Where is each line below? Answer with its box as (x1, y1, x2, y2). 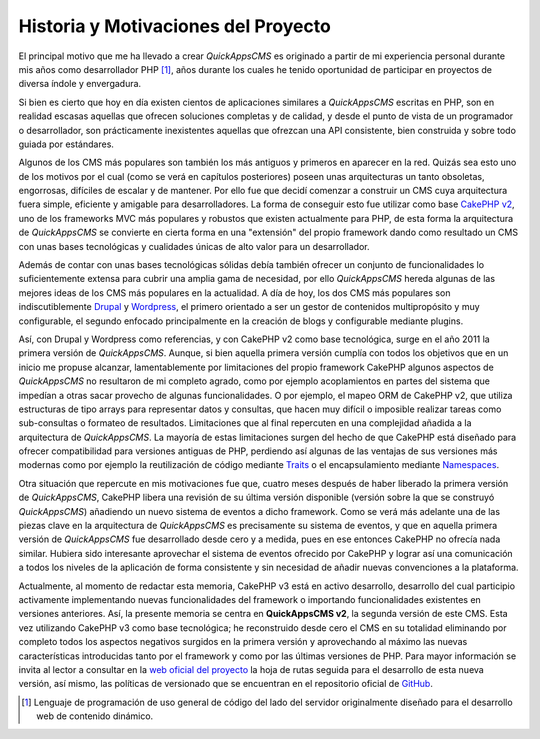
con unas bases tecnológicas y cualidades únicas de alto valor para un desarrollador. (18, 240, 370, 252)
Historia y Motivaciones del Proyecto (18, 15, 332, 37)
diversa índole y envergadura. (18, 78, 142, 90)
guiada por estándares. (18, 138, 115, 150)
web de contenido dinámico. (36, 710, 154, 722)
